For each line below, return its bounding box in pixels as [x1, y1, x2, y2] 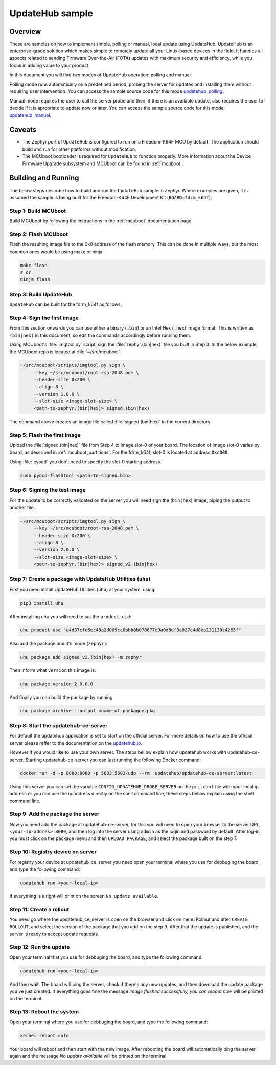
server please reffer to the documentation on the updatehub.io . [9, 740, 143, 746]
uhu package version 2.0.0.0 [20, 681, 94, 687]
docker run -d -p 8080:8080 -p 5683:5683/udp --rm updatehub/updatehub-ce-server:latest [20, 770, 252, 776]
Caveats [9, 126, 37, 134]
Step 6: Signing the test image [9, 487, 86, 494]
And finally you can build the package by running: [9, 694, 114, 700]
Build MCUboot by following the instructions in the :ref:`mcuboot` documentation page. [9, 218, 193, 224]
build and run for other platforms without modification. [22, 146, 136, 152]
